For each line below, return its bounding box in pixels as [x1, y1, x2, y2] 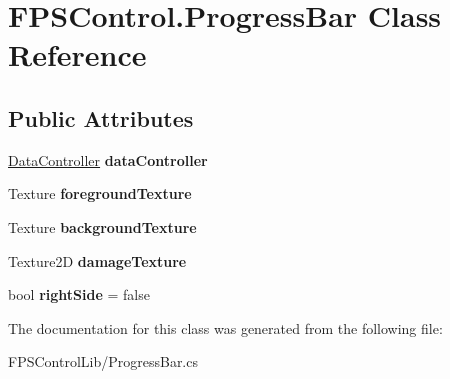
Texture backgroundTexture [8, 216, 197, 237]
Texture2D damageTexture [8, 250, 187, 271]
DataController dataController [8, 149, 208, 170]
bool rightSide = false [8, 284, 150, 305]
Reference [8, 34, 147, 75]
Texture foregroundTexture [8, 183, 192, 204]
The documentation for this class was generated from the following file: [8, 317, 443, 338]
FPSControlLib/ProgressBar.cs [8, 351, 198, 372]
